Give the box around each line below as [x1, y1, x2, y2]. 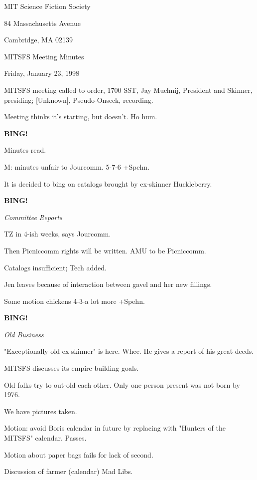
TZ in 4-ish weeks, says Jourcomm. [4, 229, 111, 239]
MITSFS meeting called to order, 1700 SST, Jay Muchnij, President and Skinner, [4, 84, 253, 95]
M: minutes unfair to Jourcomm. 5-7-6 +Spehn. [4, 161, 150, 172]
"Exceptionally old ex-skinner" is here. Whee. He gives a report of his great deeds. [4, 346, 254, 356]
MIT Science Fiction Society [4, 1, 91, 11]
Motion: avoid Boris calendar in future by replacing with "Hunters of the [4, 423, 226, 433]
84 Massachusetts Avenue [4, 17, 81, 28]
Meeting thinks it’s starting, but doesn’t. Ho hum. [4, 111, 157, 122]
